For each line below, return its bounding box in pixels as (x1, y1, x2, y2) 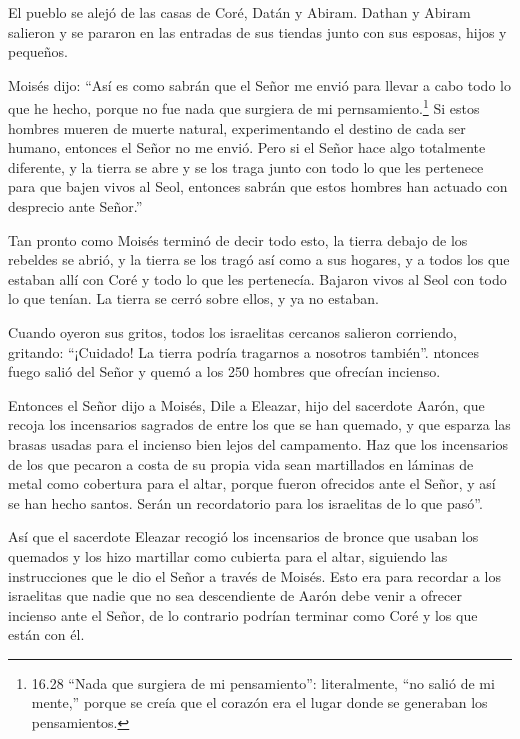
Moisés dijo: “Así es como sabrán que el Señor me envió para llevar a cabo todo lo (8, 74, 511, 95)
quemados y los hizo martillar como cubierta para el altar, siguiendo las (8, 545, 448, 566)
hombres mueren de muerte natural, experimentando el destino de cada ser (8, 117, 466, 138)
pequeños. (8, 41, 68, 62)
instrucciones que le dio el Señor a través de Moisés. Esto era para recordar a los (8, 565, 501, 586)
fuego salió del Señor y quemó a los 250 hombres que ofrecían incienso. (8, 361, 441, 382)
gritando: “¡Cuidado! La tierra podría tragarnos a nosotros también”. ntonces (8, 341, 479, 362)
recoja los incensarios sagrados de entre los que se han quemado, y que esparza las (8, 414, 511, 435)
